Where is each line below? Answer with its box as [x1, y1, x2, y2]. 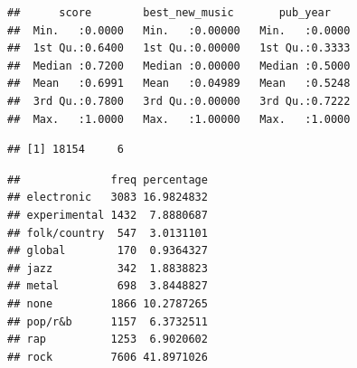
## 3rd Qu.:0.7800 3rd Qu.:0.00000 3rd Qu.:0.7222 [7, 94, 351, 108]
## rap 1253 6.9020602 [7, 333, 208, 346]
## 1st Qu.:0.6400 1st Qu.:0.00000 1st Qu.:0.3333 [7, 42, 351, 55]
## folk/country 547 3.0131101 [7, 226, 208, 240]
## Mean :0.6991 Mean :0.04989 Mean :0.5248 [7, 77, 351, 90]
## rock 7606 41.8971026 [7, 350, 208, 363]
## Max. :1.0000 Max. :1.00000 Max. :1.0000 [7, 112, 351, 126]
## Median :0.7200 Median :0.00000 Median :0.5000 [7, 59, 351, 72]
